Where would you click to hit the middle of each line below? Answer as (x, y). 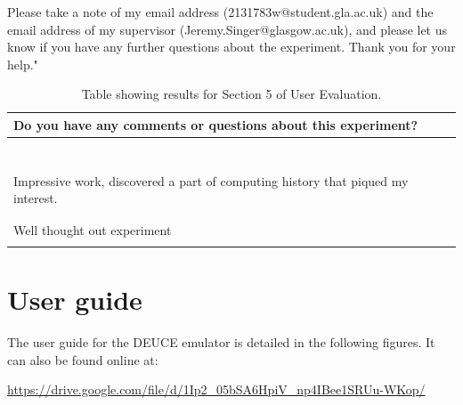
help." (23, 64)
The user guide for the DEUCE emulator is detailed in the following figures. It (221, 341)
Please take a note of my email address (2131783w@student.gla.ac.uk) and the (220, 12)
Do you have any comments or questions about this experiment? (216, 124)
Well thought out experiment (93, 229)
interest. (36, 198)
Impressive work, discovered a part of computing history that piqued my (211, 180)
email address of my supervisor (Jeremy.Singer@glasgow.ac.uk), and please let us (227, 29)
